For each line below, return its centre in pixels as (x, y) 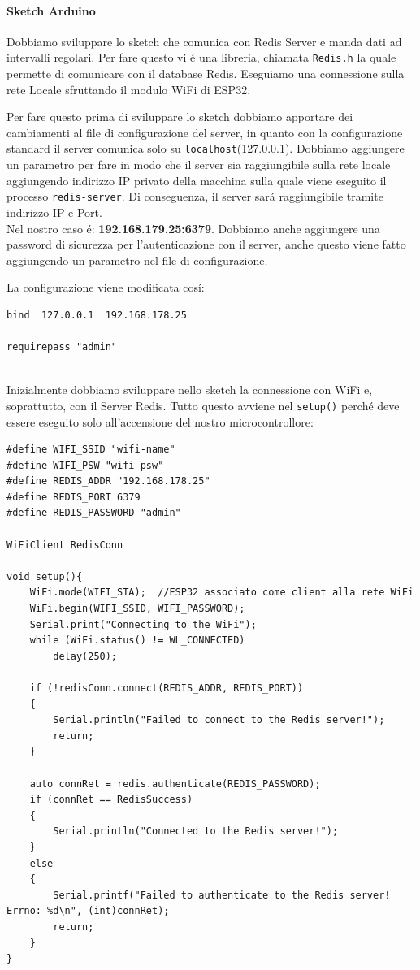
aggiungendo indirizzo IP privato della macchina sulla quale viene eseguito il (197, 180)
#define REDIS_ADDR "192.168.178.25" (108, 481)
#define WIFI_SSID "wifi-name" (91, 450)
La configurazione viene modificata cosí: (106, 287)
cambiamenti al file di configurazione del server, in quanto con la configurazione (205, 132)
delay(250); (85, 656)
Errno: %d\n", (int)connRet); (88, 911)
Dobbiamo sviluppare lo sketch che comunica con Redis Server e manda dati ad (204, 41)
